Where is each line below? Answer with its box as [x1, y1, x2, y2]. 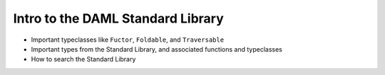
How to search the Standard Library [31, 55, 136, 64]
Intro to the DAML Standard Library [13, 11, 224, 26]
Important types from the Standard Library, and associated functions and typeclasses [31, 45, 283, 53]
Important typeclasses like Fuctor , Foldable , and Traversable [31, 35, 225, 44]
